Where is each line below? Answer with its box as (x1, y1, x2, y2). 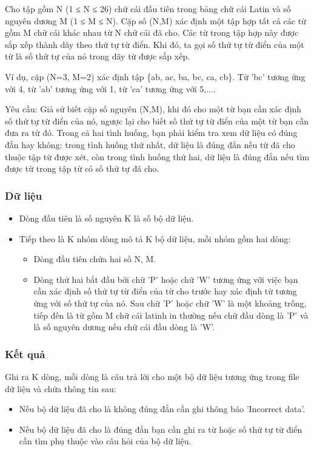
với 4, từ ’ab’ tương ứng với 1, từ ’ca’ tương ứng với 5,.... (5, 82, 216, 95)
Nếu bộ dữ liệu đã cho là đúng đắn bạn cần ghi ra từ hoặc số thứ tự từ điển (19, 422, 302, 435)
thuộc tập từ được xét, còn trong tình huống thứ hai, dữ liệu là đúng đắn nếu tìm (5, 150, 310, 163)
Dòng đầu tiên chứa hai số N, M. (33, 253, 156, 265)
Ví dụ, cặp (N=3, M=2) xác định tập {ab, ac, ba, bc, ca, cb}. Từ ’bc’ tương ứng (5, 70, 306, 83)
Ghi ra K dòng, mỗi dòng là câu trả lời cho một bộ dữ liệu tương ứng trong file (5, 370, 299, 382)
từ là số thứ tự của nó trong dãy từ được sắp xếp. (5, 50, 190, 63)
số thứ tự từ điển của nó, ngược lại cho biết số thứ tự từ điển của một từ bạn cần (5, 114, 309, 127)
